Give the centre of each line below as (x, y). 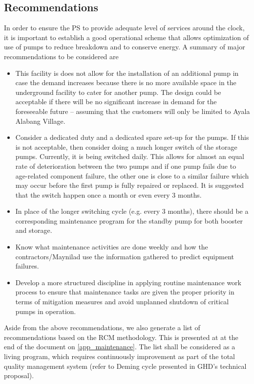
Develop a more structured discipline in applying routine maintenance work (128, 282)
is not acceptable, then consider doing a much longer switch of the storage (126, 147)
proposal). (19, 375)
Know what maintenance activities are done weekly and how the (112, 247)
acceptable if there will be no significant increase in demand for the (116, 102)
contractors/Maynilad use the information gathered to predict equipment (125, 256)
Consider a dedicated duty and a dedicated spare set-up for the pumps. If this (132, 137)
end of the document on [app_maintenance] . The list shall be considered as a (120, 347)
